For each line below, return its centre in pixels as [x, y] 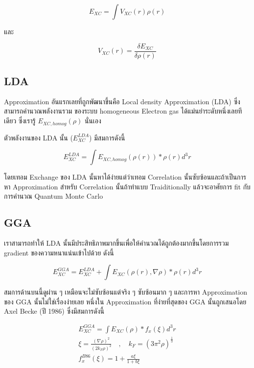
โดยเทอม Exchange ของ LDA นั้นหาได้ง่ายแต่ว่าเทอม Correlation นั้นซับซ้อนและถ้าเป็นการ [125, 177]
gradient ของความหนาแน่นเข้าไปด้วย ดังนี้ [59, 252]
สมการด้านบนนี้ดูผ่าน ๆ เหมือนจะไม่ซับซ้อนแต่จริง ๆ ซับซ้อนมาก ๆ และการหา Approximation [126, 292]
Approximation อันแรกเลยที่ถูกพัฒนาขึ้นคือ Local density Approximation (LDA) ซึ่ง [122, 101]
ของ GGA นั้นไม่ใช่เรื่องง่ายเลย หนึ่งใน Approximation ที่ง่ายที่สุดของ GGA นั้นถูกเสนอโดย [125, 301]
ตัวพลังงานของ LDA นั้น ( [38, 137]
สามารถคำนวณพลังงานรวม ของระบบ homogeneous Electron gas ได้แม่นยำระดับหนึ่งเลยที [123, 111]
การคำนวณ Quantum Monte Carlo [54, 196]
